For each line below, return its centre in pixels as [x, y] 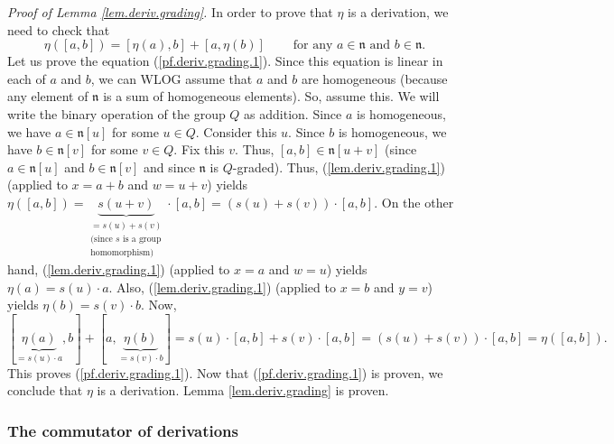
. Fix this [199, 149]
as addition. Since [293, 113]
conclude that [45, 390]
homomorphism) [122, 253]
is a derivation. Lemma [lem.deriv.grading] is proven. [243, 390]
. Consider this [236, 131]
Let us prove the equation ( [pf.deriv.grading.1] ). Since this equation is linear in [225, 61]
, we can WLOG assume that [172, 78]
